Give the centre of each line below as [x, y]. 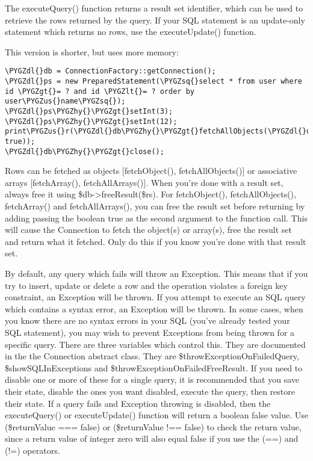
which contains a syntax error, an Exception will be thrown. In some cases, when [154, 308]
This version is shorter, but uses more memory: [92, 51]
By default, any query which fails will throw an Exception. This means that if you [156, 274]
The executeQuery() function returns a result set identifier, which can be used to [154, 8]
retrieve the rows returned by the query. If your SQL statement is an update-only [155, 20]
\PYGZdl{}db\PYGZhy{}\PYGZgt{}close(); [85, 151]
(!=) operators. [33, 450]
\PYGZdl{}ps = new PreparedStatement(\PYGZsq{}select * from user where [153, 82]
